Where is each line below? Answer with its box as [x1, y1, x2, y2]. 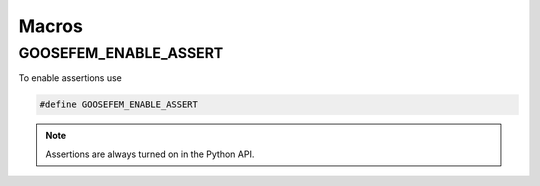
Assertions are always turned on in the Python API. [45, 148, 255, 160]
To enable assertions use [18, 72, 122, 84]
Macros [18, 15, 84, 37]
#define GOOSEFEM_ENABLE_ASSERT [39, 99, 199, 110]
